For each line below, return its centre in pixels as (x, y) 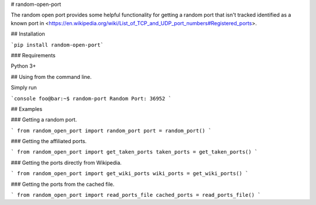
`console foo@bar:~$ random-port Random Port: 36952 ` (91, 98)
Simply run (24, 88)
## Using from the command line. (51, 77)
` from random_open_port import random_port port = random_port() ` (111, 131)
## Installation (28, 34)
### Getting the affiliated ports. (49, 141)
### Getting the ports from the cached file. (63, 184)
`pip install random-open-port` (57, 45)
